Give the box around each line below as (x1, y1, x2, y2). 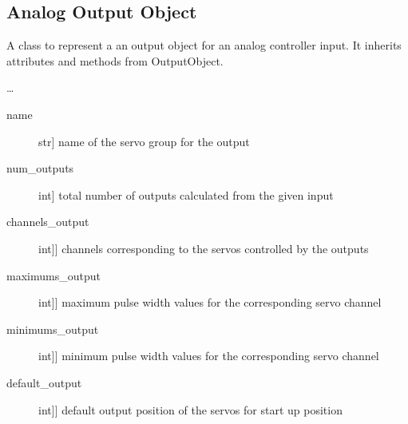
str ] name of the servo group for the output (38, 133, 250, 149)
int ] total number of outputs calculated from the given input (38, 186, 334, 203)
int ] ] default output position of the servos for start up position (38, 401, 343, 418)
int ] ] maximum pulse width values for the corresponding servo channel (38, 294, 382, 311)
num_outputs (6, 160, 74, 176)
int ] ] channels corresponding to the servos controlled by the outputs (38, 240, 369, 256)
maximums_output (6, 267, 101, 283)
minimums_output (6, 320, 99, 337)
